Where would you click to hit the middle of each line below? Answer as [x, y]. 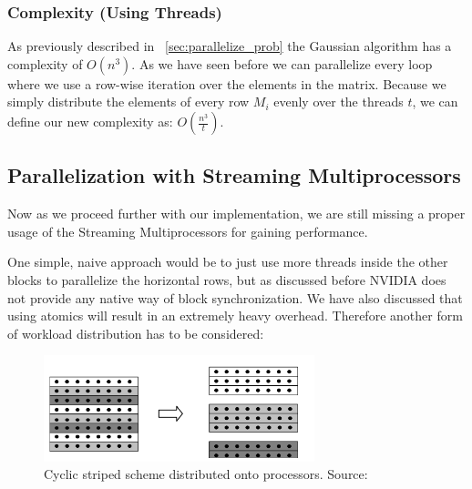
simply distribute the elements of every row [128, 102]
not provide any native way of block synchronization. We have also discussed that [235, 297]
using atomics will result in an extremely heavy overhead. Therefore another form [235, 316]
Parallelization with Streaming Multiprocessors [234, 175]
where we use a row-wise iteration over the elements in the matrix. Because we [227, 83]
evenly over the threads [339, 102]
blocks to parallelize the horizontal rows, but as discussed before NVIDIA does [227, 279]
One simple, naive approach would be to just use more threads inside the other [228, 262]
